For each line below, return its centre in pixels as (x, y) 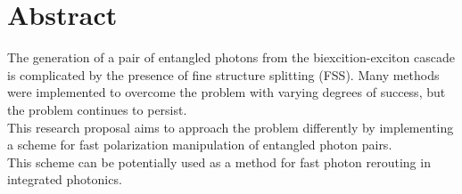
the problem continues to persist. (97, 109)
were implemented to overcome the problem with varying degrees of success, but (227, 92)
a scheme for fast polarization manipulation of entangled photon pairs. (200, 145)
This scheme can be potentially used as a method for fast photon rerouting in (219, 162)
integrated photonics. (65, 179)
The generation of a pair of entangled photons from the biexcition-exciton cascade (231, 57)
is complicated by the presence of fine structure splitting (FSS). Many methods (223, 74)
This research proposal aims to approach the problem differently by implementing (231, 127)
